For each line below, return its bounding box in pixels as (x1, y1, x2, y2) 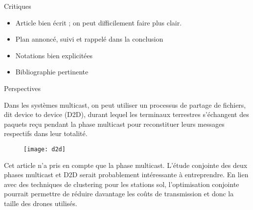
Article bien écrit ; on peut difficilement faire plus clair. (15, 17, 182, 27)
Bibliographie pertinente (15, 67, 89, 77)
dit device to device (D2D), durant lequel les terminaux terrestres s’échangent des (4, 109, 249, 119)
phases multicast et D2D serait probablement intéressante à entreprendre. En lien (4, 169, 249, 180)
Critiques (4, 1, 31, 11)
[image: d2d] (23, 145, 66, 153)
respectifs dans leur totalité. (4, 128, 88, 139)
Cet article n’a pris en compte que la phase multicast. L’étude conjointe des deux (4, 160, 248, 170)
